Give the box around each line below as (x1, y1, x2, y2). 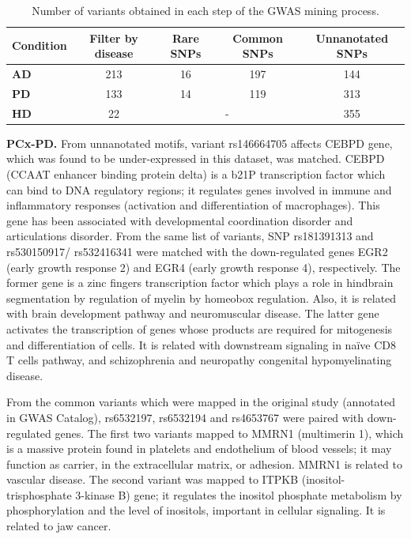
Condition (12, 37, 67, 54)
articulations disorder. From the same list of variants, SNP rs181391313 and (6, 228, 374, 244)
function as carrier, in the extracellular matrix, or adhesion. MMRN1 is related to (6, 455, 402, 472)
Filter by (89, 29, 138, 46)
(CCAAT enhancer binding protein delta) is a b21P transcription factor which (6, 166, 386, 182)
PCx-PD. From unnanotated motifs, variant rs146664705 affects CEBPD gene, (6, 134, 393, 151)
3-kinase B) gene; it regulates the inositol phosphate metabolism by (75, 486, 402, 503)
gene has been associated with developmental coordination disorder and (6, 212, 353, 228)
